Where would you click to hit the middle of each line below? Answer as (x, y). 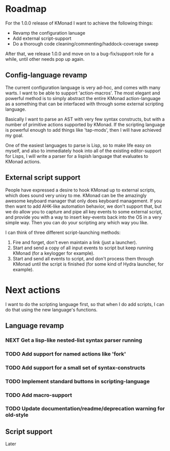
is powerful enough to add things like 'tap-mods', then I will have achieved (83, 130)
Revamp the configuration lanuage (49, 33)
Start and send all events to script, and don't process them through (83, 258)
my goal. (15, 135)
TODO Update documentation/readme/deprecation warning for (85, 409)
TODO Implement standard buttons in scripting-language (78, 381)
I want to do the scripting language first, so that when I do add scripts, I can (85, 304)
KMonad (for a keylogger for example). (53, 253)
